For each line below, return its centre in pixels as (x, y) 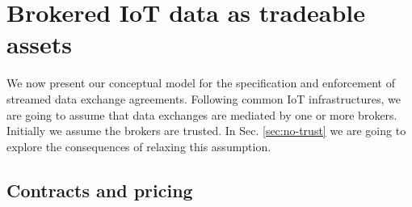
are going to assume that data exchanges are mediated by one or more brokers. (202, 114)
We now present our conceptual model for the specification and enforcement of (201, 83)
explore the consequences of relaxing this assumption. (139, 146)
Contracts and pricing (100, 190)
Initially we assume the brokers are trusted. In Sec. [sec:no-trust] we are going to (206, 131)
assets (40, 44)
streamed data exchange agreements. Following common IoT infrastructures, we (204, 98)
